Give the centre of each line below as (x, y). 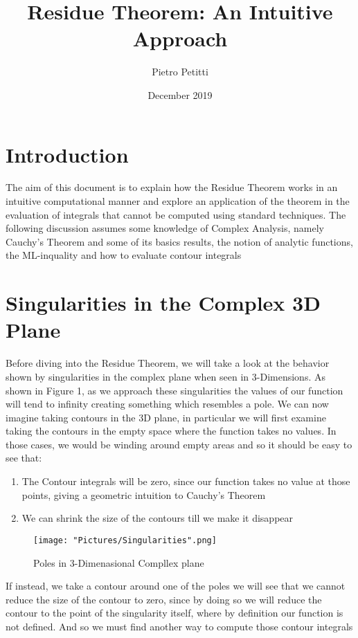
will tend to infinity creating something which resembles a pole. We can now (167, 404)
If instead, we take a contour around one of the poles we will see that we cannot (176, 586)
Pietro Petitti (180, 72)
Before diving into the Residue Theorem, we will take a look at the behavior (168, 363)
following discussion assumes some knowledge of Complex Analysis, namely (165, 228)
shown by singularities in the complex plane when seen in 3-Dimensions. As (165, 376)
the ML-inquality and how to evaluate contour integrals (124, 255)
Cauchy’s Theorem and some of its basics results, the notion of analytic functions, (179, 241)
